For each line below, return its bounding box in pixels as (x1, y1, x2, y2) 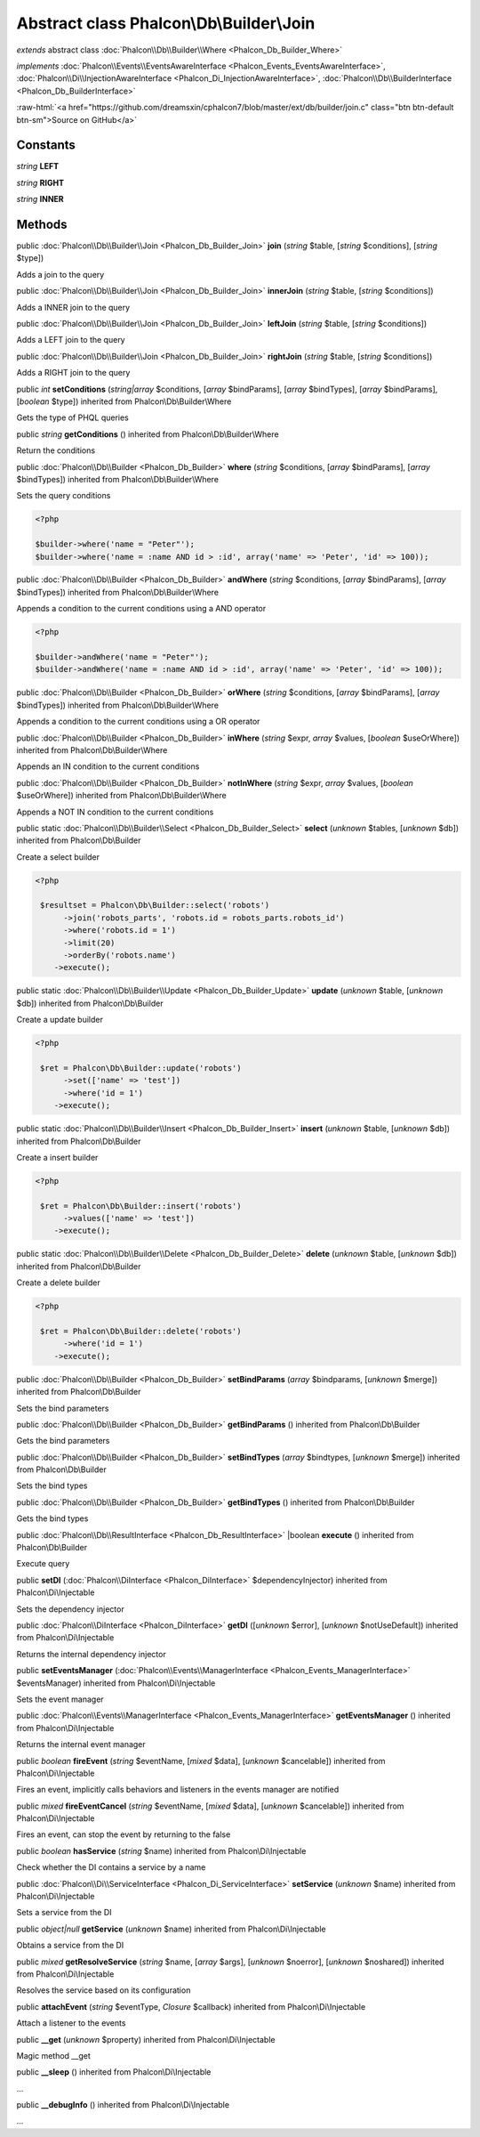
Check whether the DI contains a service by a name (16, 1862, 206, 1873)
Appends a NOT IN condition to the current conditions (16, 806, 214, 817)
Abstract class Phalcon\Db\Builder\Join (16, 13, 316, 33)
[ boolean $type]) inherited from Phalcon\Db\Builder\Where (16, 396, 232, 407)
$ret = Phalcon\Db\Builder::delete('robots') (40, 1326, 242, 1336)
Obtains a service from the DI (16, 1940, 124, 1951)
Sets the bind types (16, 1480, 88, 1491)
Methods (16, 217, 68, 231)
